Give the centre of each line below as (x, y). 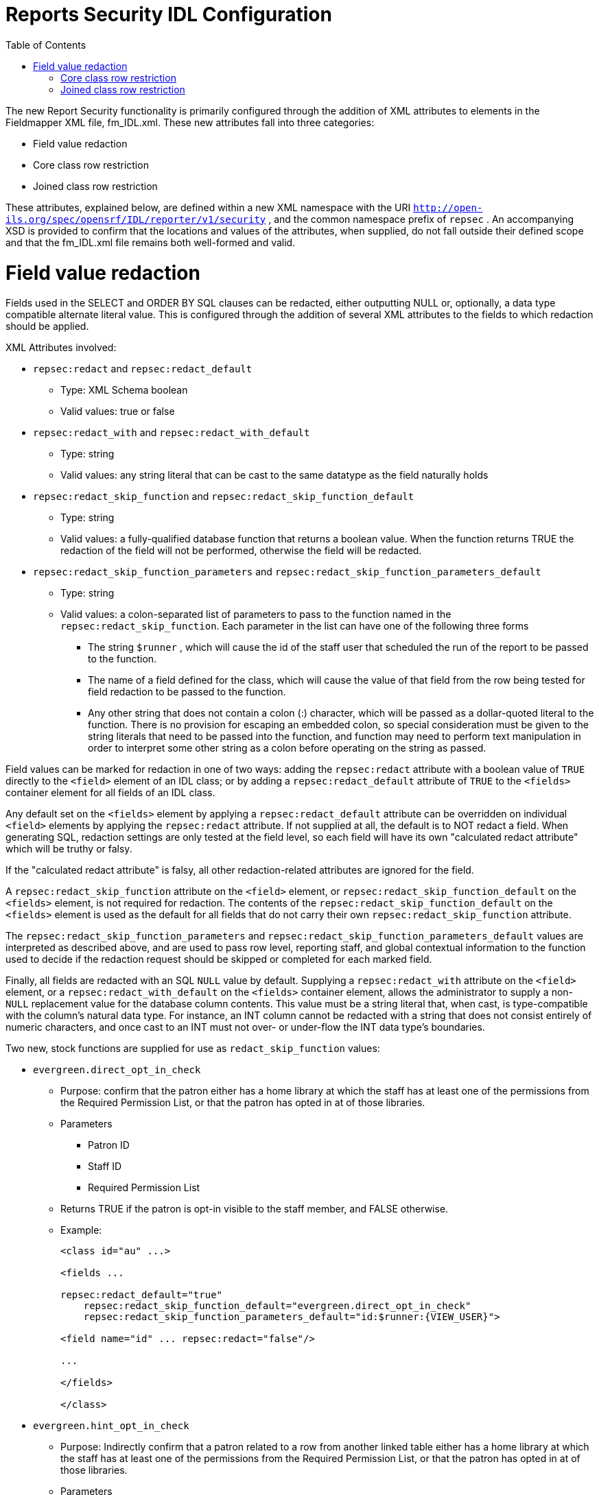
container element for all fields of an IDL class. (110, 793)
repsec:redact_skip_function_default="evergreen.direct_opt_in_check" (277, 1306)
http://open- (448, 207)
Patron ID (109, 1145)
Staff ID (105, 1167)
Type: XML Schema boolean (124, 390)
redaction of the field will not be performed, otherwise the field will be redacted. (241, 551)
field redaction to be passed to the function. (187, 692)
